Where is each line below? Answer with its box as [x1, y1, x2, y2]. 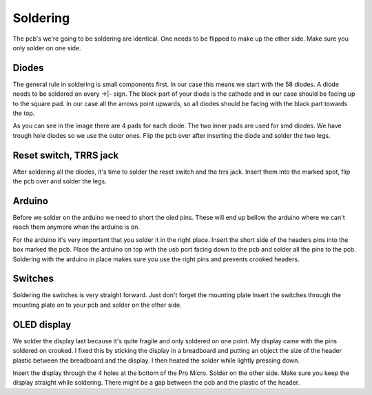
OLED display [12, 318, 72, 330]
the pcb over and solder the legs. [12, 177, 107, 185]
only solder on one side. [12, 43, 81, 52]
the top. [12, 109, 35, 117]
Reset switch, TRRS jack [12, 149, 119, 161]
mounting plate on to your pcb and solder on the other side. [12, 301, 182, 309]
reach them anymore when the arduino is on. [12, 223, 141, 231]
